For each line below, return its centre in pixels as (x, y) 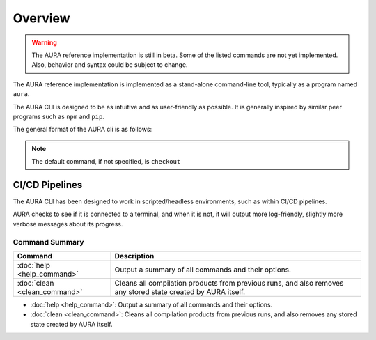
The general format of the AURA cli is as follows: (83, 130)
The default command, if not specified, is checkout (106, 162)
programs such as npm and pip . (58, 116)
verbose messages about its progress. (68, 224)
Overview (41, 18)
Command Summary (48, 242)
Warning (44, 42)
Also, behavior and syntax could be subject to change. (110, 65)
